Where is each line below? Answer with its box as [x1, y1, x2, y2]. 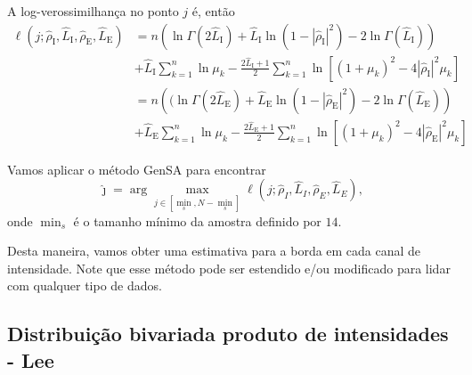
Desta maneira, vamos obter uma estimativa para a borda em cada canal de [7, 241, 421, 260]
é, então [191, 2, 235, 20]
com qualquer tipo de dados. [7, 276, 162, 295]
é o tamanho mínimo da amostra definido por [73, 211, 321, 230]
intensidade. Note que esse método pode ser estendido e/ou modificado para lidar [7, 258, 451, 277]
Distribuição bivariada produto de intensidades [7, 320, 449, 347]
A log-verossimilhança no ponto [7, 2, 179, 20]
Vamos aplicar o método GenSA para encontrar [7, 159, 266, 178]
